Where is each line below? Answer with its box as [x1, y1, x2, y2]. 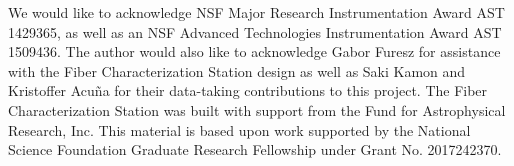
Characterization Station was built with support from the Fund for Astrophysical [8, 99, 506, 120]
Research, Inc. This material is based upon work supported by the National [8, 119, 471, 140]
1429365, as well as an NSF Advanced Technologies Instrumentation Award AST [8, 21, 502, 42]
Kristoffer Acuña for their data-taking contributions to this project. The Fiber [8, 80, 488, 101]
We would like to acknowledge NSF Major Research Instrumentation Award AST [8, 2, 505, 22]
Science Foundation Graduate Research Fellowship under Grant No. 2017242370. [8, 139, 502, 160]
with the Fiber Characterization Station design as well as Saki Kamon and [8, 60, 466, 81]
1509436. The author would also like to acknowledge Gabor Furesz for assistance [8, 41, 501, 62]
